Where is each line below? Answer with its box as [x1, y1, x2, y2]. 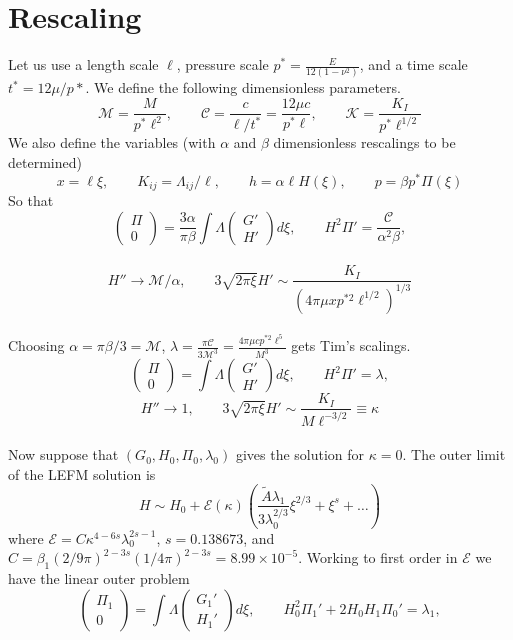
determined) [8, 152, 82, 173]
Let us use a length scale [8, 54, 159, 75]
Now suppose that [8, 444, 119, 465]
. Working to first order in [298, 547, 458, 568]
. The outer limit [402, 444, 506, 465]
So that [8, 190, 54, 211]
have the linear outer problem [8, 568, 190, 589]
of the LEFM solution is [8, 463, 156, 484]
